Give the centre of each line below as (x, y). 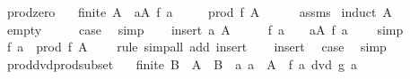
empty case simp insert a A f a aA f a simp (205, 29)
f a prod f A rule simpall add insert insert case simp (196, 47)
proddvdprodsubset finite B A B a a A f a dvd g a (182, 63)
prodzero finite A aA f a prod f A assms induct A (199, 12)
